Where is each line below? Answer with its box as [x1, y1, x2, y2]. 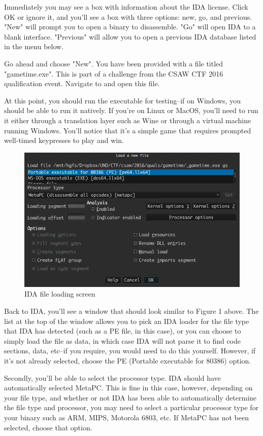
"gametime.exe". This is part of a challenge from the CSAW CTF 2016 [4, 68, 223, 79]
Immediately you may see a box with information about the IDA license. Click [4, 2, 248, 12]
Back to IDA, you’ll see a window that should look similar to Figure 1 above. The [4, 305, 259, 316]
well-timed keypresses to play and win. [4, 135, 124, 146]
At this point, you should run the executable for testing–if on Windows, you [4, 95, 241, 105]
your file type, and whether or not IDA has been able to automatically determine [4, 392, 257, 403]
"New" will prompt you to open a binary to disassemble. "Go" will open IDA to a [4, 21, 256, 32]
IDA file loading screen [24, 288, 95, 299]
